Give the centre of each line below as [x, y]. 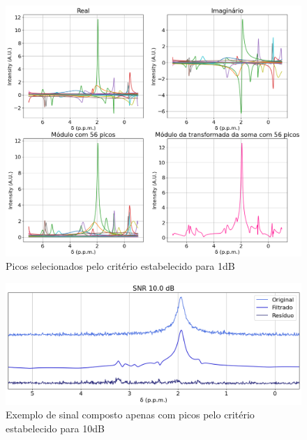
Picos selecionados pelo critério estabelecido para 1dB [120, 266]
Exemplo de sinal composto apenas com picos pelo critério [130, 415]
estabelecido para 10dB [55, 428]
